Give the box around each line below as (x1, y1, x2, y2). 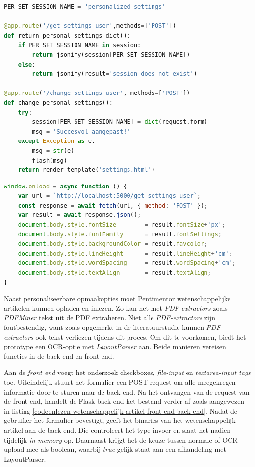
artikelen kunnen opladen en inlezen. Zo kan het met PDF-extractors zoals (4, 303, 228, 313)
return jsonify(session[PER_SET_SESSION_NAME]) (32, 51, 190, 58)
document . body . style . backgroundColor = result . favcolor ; (18, 240, 208, 248)
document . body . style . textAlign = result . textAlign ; (18, 269, 211, 277)
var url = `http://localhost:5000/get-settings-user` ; (18, 192, 201, 200)
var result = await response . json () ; (18, 211, 141, 219)
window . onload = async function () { (4, 183, 127, 190)
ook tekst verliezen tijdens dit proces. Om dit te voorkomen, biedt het (35, 331, 246, 342)
